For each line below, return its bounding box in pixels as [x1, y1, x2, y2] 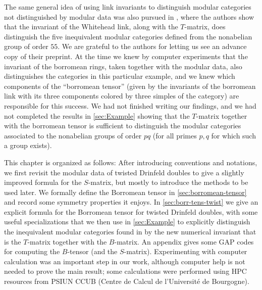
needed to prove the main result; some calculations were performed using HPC [4, 266, 247, 276]
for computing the [4, 246, 60, 257]
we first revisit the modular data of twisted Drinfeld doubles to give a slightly [4, 167, 244, 177]
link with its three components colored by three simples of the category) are [4, 90, 239, 101]
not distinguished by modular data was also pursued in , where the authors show [4, 11, 254, 22]
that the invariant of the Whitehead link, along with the [4, 21, 178, 32]
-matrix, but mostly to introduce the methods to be [88, 177, 248, 187]
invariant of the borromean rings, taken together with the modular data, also [4, 61, 242, 71]
